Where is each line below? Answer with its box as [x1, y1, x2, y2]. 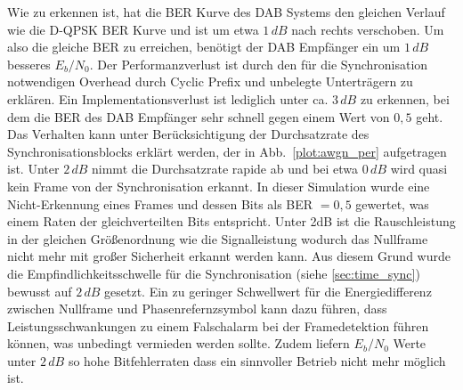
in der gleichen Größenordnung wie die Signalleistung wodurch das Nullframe [7, 229, 428, 248]
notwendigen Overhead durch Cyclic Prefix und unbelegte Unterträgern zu [7, 72, 413, 91]
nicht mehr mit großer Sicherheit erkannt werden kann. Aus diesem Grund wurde [7, 247, 451, 265]
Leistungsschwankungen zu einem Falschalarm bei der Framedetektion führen [7, 316, 429, 335]
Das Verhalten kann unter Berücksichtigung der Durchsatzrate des [7, 125, 370, 143]
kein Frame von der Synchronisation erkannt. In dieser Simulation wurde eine [7, 176, 430, 195]
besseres [7, 54, 51, 73]
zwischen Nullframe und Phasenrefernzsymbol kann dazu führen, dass [7, 299, 387, 318]
